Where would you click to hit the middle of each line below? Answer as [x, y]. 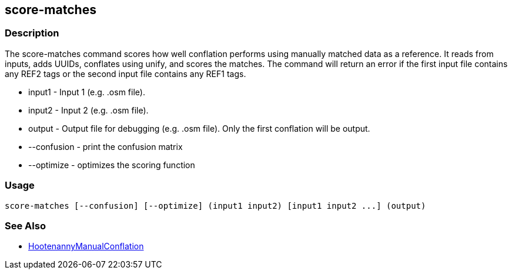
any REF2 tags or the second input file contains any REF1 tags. [126, 73]
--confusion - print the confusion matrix [106, 146]
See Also [25, 225]
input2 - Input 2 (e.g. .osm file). [88, 110]
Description [32, 33]
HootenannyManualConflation [86, 246]
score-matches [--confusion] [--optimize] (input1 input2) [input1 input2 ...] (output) [215, 205]
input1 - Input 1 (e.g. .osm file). [87, 92]
